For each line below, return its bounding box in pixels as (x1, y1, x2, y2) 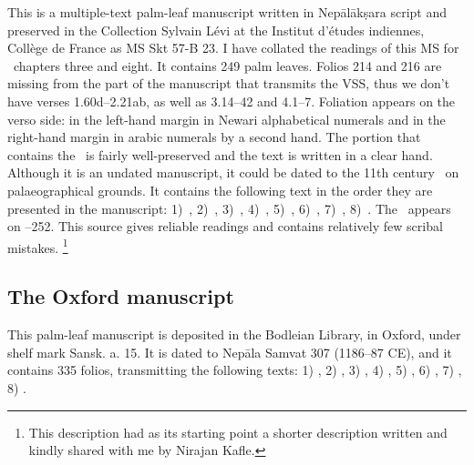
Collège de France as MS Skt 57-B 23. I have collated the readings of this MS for (7, 38, 459, 57)
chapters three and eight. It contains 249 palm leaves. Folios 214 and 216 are (13, 56, 442, 75)
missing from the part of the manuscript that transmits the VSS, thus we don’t (7, 74, 450, 93)
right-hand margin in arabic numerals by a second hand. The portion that (7, 127, 421, 147)
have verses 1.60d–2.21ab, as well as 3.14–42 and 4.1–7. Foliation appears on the (7, 91, 456, 110)
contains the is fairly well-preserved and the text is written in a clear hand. (7, 145, 433, 164)
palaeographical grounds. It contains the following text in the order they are (7, 180, 433, 199)
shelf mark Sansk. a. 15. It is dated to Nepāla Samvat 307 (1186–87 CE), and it (7, 342, 452, 361)
